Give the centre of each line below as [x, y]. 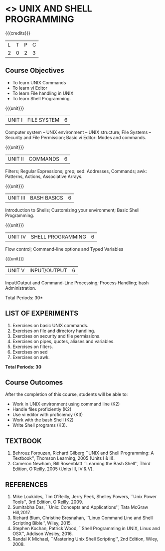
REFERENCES [27, 484]
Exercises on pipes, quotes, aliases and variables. [63, 341]
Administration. [21, 288]
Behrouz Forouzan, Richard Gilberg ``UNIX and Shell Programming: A [83, 453]
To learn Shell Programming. [42, 98]
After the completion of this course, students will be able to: [67, 394]
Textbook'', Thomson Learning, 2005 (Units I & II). [64, 458]
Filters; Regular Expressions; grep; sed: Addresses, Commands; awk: [76, 171]
